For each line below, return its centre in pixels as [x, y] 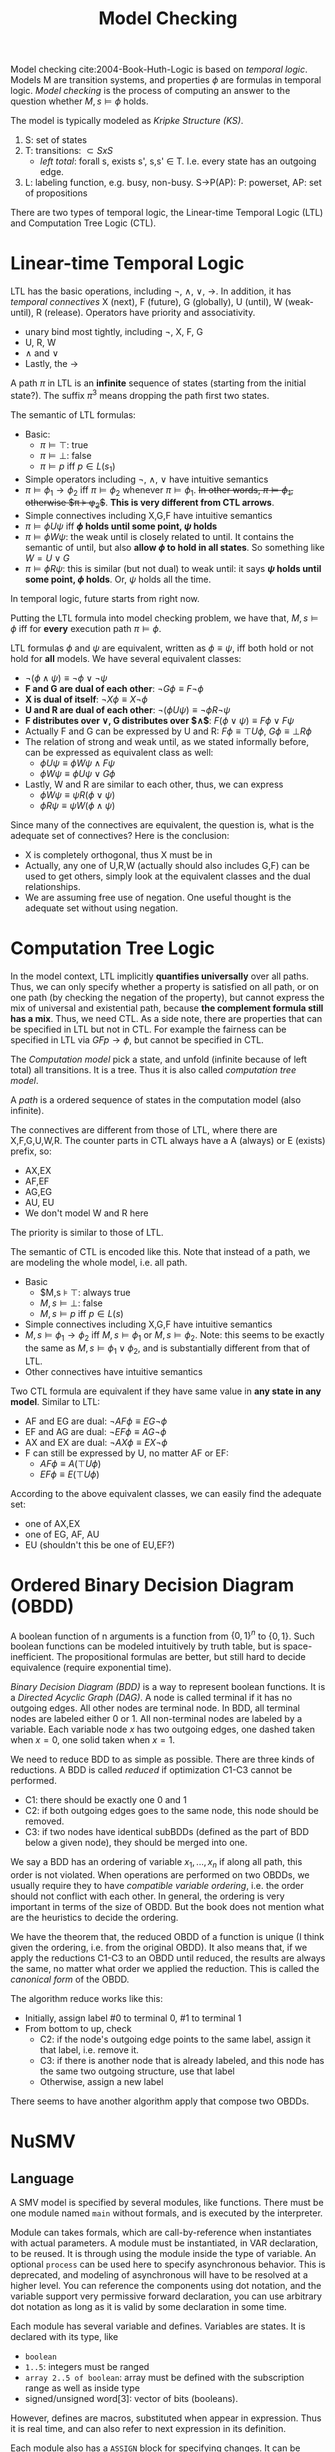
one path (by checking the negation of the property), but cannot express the [167, 998]
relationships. [52, 887]
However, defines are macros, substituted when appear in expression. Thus [166, 2418]
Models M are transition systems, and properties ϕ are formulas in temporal [166, 80]
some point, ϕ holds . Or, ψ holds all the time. [118, 579]
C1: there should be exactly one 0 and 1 [105, 1800]
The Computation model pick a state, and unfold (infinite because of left [158, 1059]
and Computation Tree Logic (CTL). [83, 223]
